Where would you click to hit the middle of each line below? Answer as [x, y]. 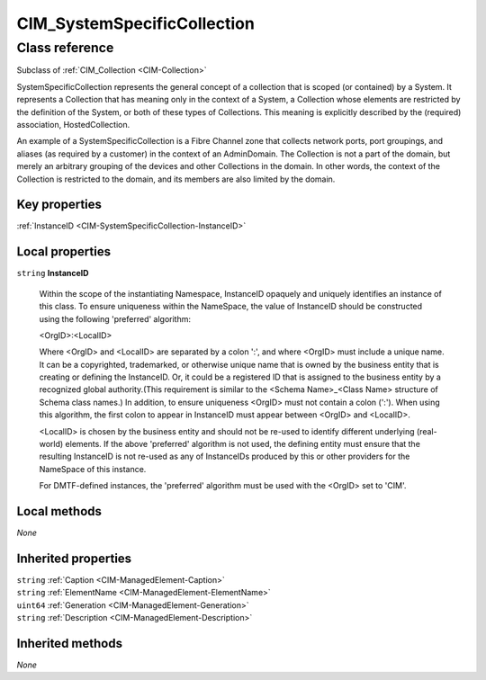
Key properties [59, 205]
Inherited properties [74, 558]
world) [51, 444]
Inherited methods [70, 643]
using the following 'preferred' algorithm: [115, 318]
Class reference [65, 48]
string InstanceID [53, 273]
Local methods [59, 511]
